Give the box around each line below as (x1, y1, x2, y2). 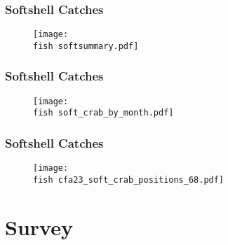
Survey (5, 212, 73, 241)
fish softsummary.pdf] (33, 41, 139, 51)
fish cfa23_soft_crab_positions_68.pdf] (33, 174, 224, 185)
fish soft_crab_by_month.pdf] (33, 108, 174, 118)
